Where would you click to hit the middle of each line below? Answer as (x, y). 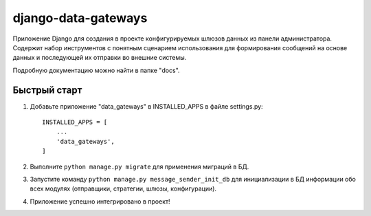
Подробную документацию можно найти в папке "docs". (96, 70)
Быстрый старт (47, 90)
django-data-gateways (80, 18)
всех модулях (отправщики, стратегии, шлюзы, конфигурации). (123, 188)
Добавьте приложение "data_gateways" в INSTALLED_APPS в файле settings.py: (147, 106)
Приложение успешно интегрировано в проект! (100, 201)
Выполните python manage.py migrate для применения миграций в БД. (139, 166)
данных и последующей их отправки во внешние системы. (100, 58)
